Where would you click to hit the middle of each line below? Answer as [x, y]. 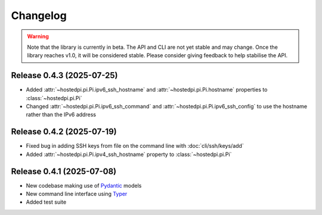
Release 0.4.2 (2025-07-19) [64, 132]
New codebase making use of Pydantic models [84, 185]
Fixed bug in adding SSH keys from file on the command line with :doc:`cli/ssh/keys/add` [135, 146]
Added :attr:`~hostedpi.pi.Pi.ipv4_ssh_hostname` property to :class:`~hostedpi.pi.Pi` [129, 154]
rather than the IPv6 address [61, 115]
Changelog [39, 15]
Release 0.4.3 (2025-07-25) [64, 75]
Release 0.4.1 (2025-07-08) [64, 171]
